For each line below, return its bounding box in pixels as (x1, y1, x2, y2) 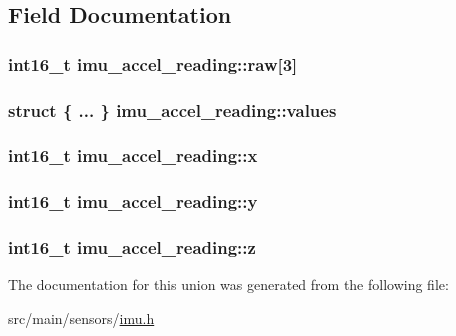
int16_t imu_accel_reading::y (8, 189, 258, 214)
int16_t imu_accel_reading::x (8, 143, 258, 168)
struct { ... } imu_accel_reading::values (8, 97, 337, 122)
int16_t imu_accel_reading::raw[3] (8, 51, 298, 76)
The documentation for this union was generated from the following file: (8, 274, 449, 295)
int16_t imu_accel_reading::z (8, 235, 256, 260)
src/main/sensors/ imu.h (8, 307, 155, 328)
